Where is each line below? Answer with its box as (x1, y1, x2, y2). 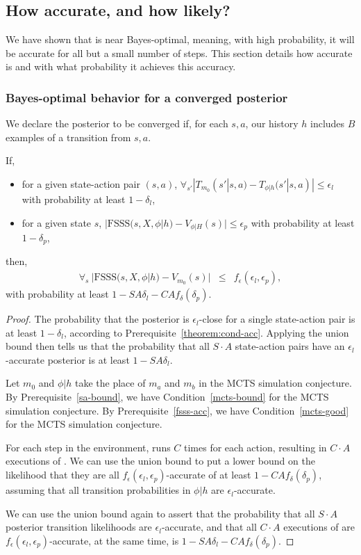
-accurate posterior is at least (6, 352, 130, 367)
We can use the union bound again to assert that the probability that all (6, 506, 315, 520)
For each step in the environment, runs (6, 440, 171, 454)
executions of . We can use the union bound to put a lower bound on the (6, 453, 315, 468)
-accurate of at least (166, 467, 251, 482)
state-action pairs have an (235, 339, 345, 353)
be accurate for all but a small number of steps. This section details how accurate (6, 45, 353, 60)
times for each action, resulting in (184, 440, 327, 454)
